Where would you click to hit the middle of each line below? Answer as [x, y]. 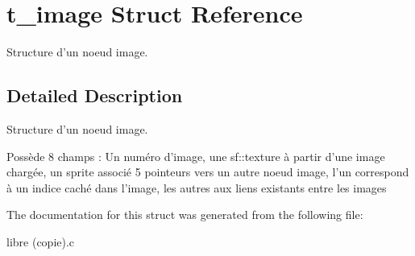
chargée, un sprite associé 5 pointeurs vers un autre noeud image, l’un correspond [208, 172]
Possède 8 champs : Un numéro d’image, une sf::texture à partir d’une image [196, 156]
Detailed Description [95, 95]
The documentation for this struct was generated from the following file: [185, 215]
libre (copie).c [41, 241]
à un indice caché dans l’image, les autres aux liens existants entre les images [197, 187]
